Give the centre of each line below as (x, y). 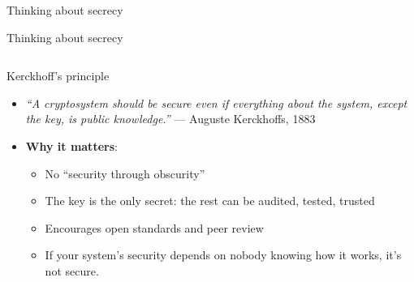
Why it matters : (71, 145)
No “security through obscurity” (125, 173)
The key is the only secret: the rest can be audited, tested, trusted (210, 201)
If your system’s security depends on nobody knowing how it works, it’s (223, 255)
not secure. (72, 270)
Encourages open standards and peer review (154, 227)
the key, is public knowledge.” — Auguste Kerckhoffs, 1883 (170, 119)
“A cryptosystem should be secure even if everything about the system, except (216, 103)
